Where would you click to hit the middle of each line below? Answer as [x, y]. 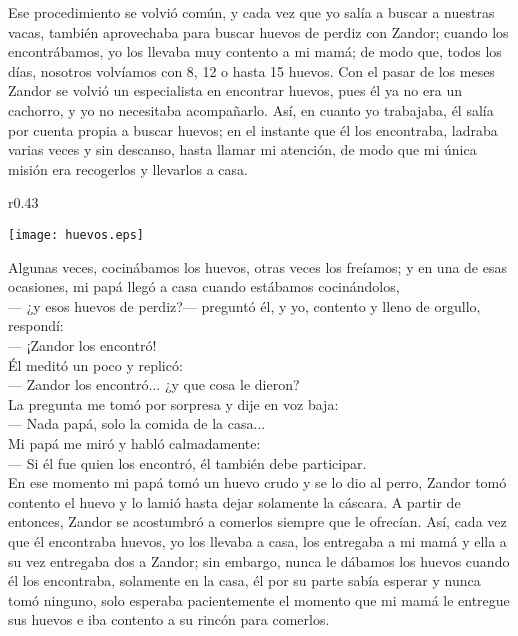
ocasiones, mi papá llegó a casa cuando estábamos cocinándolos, [204, 286]
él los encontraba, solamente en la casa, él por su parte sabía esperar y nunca [244, 580]
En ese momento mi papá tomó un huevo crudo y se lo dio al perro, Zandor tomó [257, 482]
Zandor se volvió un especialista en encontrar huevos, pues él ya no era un [235, 90]
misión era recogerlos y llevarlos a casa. [128, 168]
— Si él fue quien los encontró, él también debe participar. [187, 462]
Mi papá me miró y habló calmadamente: [134, 442]
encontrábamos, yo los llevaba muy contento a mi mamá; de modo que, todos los [255, 51]
